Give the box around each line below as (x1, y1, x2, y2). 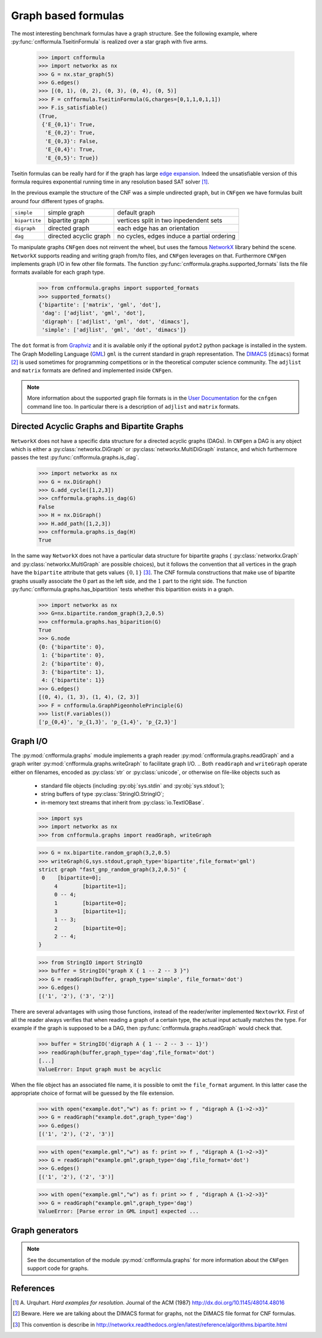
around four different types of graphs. (11, 197, 104, 204)
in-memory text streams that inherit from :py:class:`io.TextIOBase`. (41, 798, 205, 806)
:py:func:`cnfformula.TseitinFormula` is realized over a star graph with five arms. (11, 38, 208, 45)
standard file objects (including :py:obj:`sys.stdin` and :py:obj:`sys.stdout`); (41, 782, 225, 789)
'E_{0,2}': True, (45, 129, 95, 136)
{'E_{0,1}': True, (42, 121, 95, 128)
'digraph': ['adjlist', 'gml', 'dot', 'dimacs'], (42, 318, 190, 325)
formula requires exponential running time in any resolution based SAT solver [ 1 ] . (11, 178, 210, 185)
